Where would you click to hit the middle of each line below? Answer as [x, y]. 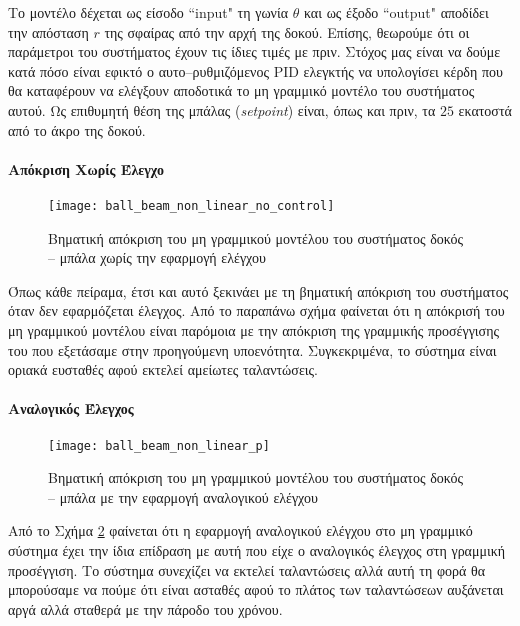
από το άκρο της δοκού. [77, 129]
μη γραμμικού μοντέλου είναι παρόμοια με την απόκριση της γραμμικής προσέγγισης [254, 329]
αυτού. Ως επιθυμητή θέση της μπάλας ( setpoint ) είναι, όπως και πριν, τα [222, 109]
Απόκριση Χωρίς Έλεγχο [86, 168]
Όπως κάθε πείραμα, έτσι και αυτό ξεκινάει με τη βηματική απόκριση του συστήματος [258, 290]
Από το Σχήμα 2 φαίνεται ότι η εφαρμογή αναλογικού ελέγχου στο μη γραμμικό [240, 530]
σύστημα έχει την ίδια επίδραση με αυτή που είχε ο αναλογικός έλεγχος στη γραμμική [257, 550]
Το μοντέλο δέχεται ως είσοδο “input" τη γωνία [148, 12]
